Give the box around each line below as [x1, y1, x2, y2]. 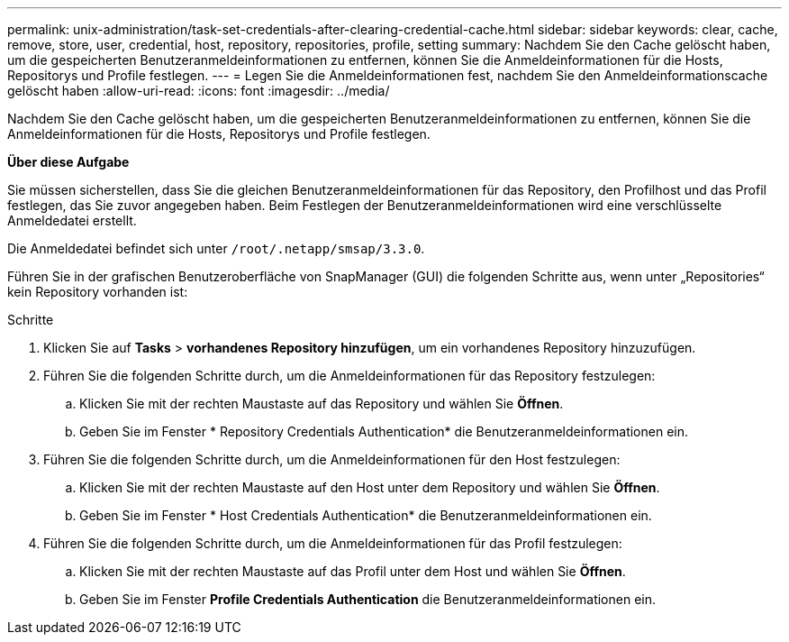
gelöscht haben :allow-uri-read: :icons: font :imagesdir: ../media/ [7, 83, 390, 98]
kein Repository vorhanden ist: [7, 284, 188, 299]
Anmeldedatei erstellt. [7, 213, 137, 228]
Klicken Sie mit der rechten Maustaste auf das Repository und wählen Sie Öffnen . [79, 396, 564, 411]
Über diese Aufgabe [7, 154, 130, 170]
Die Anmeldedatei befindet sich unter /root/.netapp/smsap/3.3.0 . [7, 241, 425, 256]
